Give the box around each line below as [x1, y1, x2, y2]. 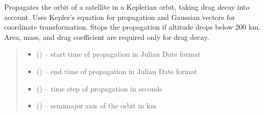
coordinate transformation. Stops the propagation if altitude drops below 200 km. [4, 21, 260, 32]
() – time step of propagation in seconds [36, 83, 163, 94]
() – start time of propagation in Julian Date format [36, 49, 201, 59]
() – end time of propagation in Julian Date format [36, 65, 197, 76]
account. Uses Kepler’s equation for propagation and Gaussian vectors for [4, 11, 235, 22]
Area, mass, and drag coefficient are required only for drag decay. [4, 31, 209, 42]
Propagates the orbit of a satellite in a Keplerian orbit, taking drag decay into [4, 2, 250, 12]
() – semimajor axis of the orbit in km [36, 100, 156, 111]
